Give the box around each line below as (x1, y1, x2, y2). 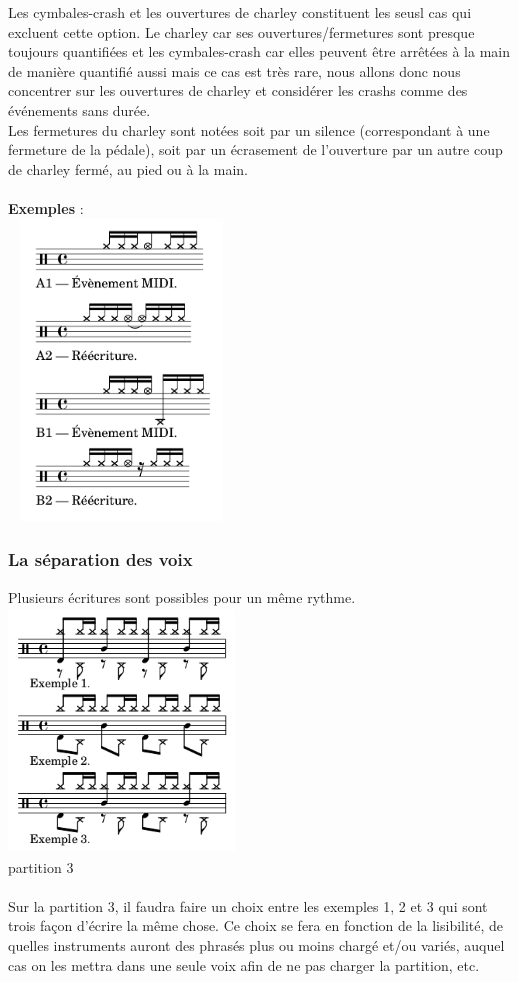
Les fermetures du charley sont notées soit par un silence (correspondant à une (8, 119, 490, 140)
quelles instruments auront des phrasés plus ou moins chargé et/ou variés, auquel (8, 934, 505, 955)
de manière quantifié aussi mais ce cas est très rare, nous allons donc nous (8, 60, 461, 81)
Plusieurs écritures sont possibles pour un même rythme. (8, 586, 356, 607)
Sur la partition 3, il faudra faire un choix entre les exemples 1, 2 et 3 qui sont (8, 895, 488, 916)
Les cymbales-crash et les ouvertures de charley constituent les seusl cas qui (8, 2, 472, 22)
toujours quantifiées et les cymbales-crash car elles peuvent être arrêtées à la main (8, 41, 510, 62)
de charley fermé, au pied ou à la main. (8, 158, 249, 179)
